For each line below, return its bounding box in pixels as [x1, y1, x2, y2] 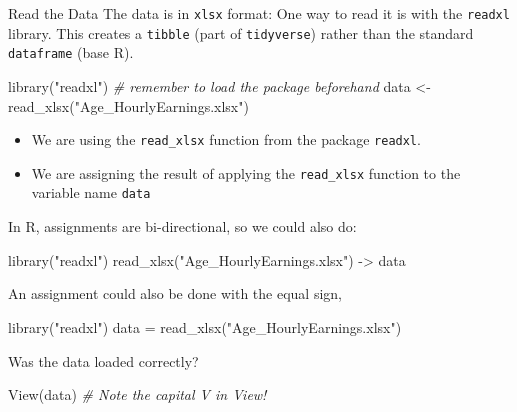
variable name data [31, 182, 151, 203]
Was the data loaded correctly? [8, 350, 199, 371]
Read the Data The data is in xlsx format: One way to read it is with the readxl [8, 3, 510, 23]
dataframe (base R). [8, 42, 134, 63]
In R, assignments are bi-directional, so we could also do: [8, 216, 357, 237]
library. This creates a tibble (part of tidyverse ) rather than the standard [8, 22, 474, 43]
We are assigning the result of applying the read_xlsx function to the [31, 162, 461, 183]
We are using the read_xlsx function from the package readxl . [31, 129, 421, 150]
